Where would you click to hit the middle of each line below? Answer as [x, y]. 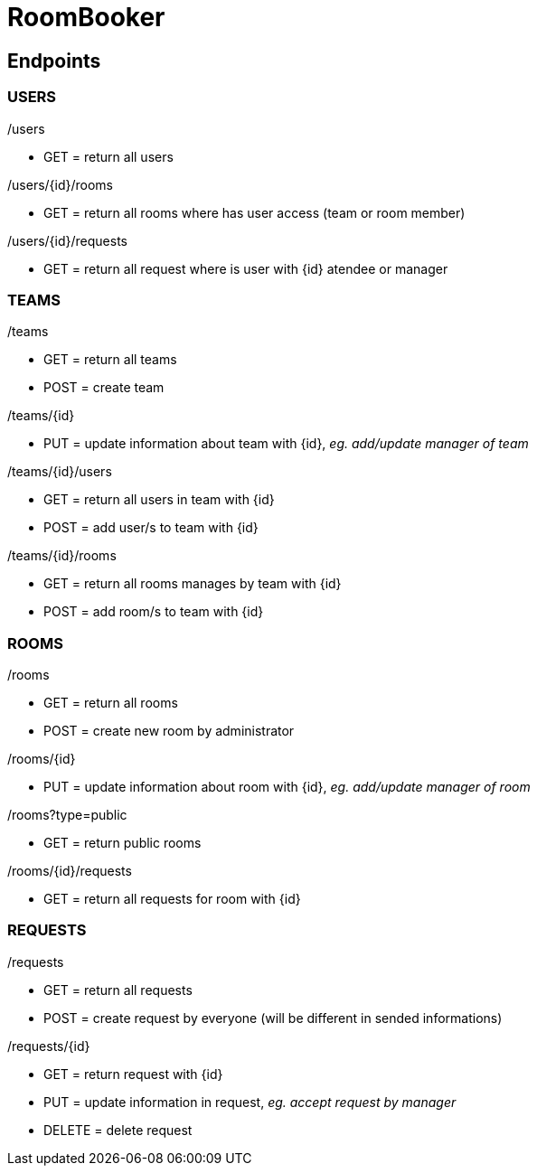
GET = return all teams [110, 360]
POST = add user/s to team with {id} [151, 528]
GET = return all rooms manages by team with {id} [193, 584]
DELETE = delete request [118, 1130]
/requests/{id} [49, 1046]
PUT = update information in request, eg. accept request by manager [250, 1102]
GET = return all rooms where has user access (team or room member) [254, 212]
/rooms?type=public [67, 815]
